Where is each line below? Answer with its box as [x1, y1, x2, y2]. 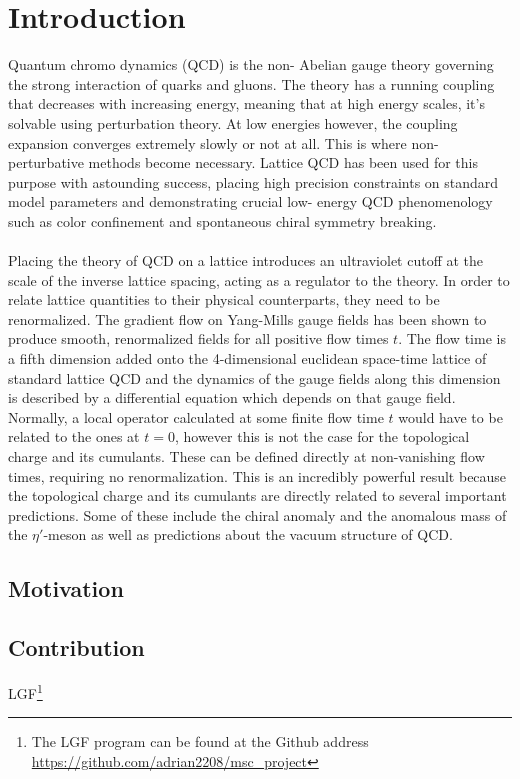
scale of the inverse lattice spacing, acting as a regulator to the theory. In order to [8, 269, 510, 290]
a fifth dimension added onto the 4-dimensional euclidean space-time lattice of [8, 348, 487, 369]
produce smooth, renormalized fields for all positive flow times [8, 328, 389, 349]
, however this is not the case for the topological [174, 426, 470, 447]
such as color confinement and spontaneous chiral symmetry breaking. [8, 210, 437, 231]
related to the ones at [8, 426, 140, 447]
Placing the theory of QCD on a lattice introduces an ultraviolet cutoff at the [8, 250, 484, 271]
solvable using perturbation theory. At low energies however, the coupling [8, 112, 458, 133]
